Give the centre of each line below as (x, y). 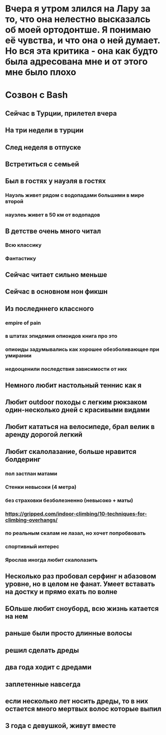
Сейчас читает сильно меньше (56, 275)
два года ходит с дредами (48, 667)
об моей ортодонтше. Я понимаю (78, 30)
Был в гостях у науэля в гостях (56, 181)
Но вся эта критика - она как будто (82, 51)
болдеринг (23, 459)
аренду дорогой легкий (44, 435)
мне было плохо (41, 72)
